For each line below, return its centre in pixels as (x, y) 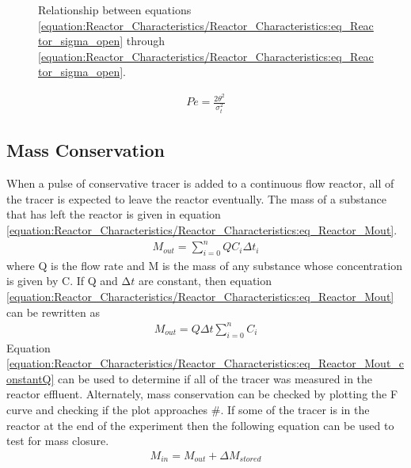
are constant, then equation (205, 281)
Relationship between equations (115, 10)
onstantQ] (30, 378)
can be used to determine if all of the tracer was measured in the (215, 378)
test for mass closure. (58, 441)
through (146, 41)
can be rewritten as (53, 312)
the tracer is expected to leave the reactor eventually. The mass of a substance (196, 198)
